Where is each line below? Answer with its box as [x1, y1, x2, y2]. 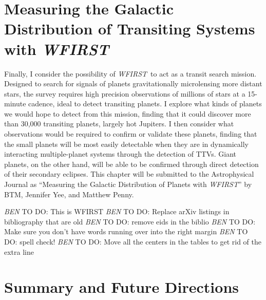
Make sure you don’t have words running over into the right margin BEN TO [4, 226, 248, 237]
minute [4, 98, 26, 109]
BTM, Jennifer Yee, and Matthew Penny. [4, 189, 134, 199]
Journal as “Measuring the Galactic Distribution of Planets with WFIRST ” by [4, 179, 252, 190]
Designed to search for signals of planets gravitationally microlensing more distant [4, 78, 262, 89]
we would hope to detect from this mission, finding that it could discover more [4, 108, 251, 119]
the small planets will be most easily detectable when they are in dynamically [4, 138, 249, 149]
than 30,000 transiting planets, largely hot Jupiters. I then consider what [4, 118, 234, 129]
